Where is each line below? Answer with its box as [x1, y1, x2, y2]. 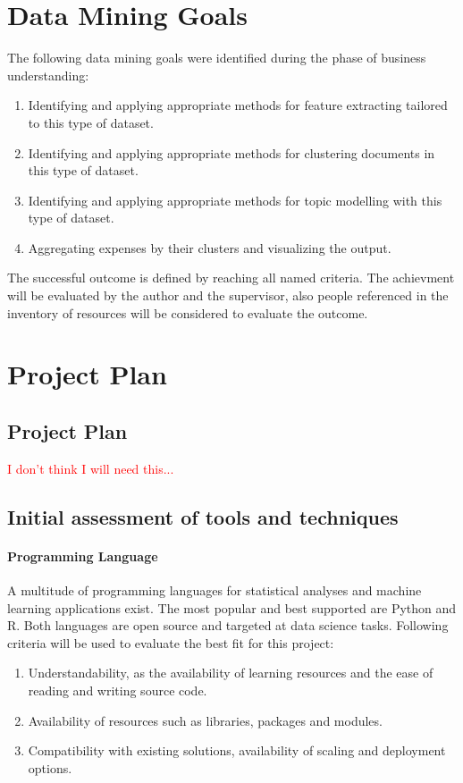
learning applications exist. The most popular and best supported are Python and [7, 598, 457, 617]
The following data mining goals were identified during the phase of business [7, 48, 426, 67]
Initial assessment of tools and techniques [7, 502, 399, 530]
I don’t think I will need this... [7, 459, 174, 477]
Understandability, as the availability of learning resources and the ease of [28, 663, 434, 682]
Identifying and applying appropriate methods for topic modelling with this [28, 190, 442, 209]
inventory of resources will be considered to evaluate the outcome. [7, 303, 368, 322]
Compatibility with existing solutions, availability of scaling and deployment [28, 741, 446, 760]
